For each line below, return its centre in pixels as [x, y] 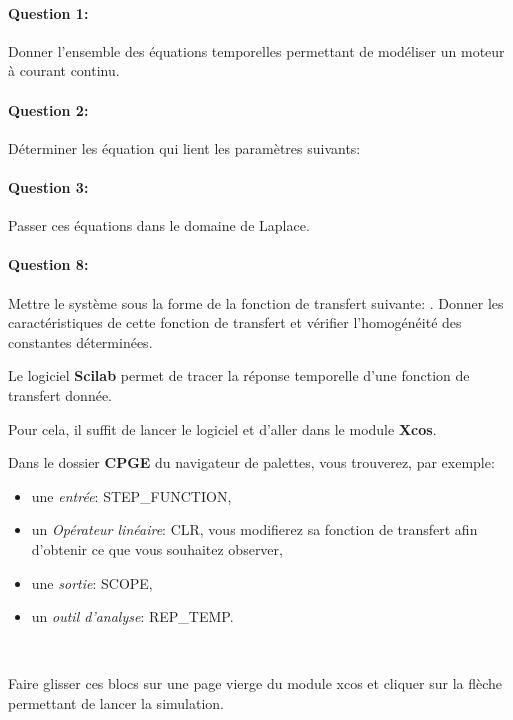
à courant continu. [64, 70]
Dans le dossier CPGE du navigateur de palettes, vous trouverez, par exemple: [251, 462]
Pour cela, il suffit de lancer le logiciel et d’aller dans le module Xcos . [222, 428]
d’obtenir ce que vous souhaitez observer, [157, 548]
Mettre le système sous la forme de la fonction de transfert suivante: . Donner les [256, 302]
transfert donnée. [60, 394]
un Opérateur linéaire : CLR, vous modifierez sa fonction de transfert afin [254, 529]
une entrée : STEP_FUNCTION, [131, 495]
